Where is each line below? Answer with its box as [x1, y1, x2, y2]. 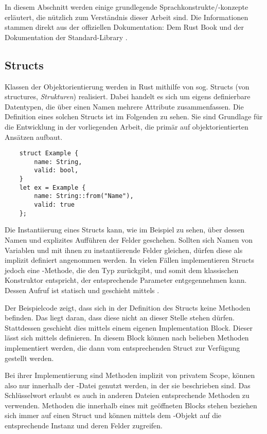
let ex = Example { [19, 184, 86, 191]
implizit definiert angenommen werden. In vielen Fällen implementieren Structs [5, 255, 255, 265]
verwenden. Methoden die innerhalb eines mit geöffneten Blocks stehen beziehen [5, 400, 257, 410]
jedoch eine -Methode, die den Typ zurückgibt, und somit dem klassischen [5, 264, 239, 275]
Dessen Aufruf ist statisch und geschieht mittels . [5, 284, 159, 295]
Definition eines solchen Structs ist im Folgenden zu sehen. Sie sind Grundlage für [5, 111, 263, 122]
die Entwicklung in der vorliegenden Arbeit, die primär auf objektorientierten [5, 121, 248, 132]
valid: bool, [34, 167, 79, 174]
